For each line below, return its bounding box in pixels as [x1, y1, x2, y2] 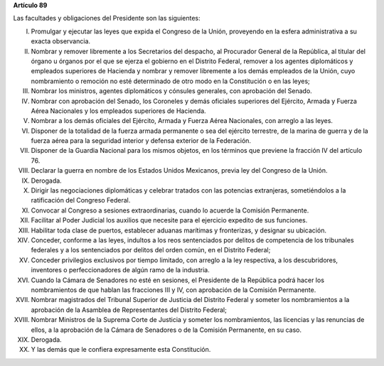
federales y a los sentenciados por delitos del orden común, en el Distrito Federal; [31, 246, 271, 254]
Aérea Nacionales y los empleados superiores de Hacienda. [31, 107, 206, 115]
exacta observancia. [31, 37, 91, 45]
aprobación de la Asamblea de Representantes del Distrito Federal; [31, 306, 227, 314]
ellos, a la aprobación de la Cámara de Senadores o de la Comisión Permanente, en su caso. [31, 325, 302, 334]
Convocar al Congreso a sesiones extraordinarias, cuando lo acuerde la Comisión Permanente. [31, 206, 309, 215]
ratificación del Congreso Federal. [31, 196, 131, 205]
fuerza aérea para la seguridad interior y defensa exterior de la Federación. [31, 136, 252, 145]
